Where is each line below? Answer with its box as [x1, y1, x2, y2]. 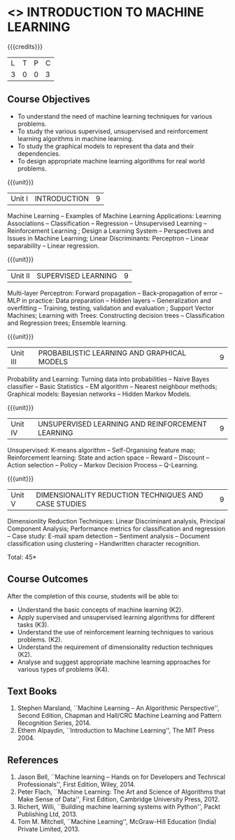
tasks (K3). [17, 620, 50, 629]
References [7, 754, 59, 766]
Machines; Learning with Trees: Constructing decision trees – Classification [7, 311, 225, 319]
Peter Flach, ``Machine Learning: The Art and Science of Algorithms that [17, 787, 226, 796]
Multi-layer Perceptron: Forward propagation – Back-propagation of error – [7, 288, 222, 297]
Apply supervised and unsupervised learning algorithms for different [17, 613, 215, 621]
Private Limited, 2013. [17, 825, 80, 834]
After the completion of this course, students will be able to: [7, 592, 180, 600]
